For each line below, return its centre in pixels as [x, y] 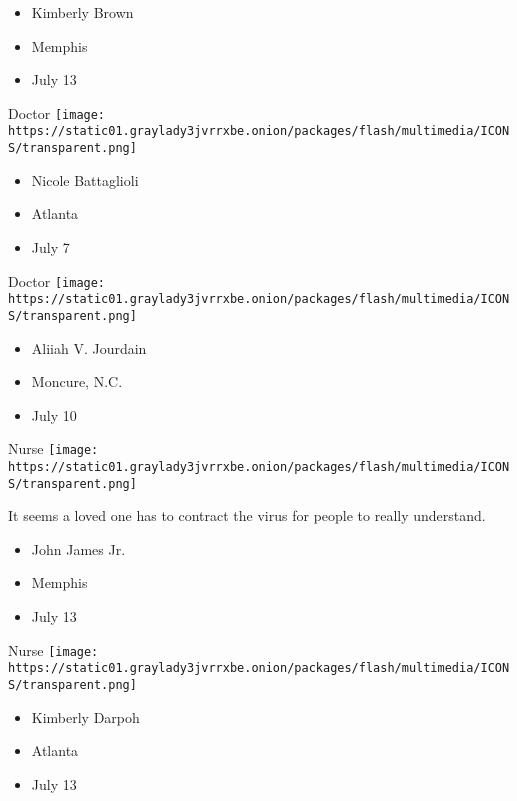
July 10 [54, 414]
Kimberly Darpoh [85, 716]
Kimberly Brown [82, 12]
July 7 [50, 246]
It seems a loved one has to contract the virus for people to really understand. [247, 515]
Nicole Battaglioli [85, 179]
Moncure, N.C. [77, 381]
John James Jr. [78, 548]
